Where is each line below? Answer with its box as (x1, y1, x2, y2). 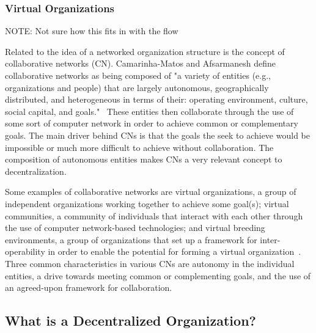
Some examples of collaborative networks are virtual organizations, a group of (5, 185, 296, 198)
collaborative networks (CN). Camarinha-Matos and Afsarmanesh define (5, 57, 276, 70)
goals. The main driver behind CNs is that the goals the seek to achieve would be (5, 128, 310, 141)
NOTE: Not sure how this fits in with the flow (5, 24, 178, 37)
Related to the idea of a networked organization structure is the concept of (5, 45, 285, 57)
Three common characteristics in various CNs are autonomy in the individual (5, 257, 295, 269)
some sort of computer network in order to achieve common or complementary (5, 117, 298, 130)
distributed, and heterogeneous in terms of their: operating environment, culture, (5, 93, 308, 106)
